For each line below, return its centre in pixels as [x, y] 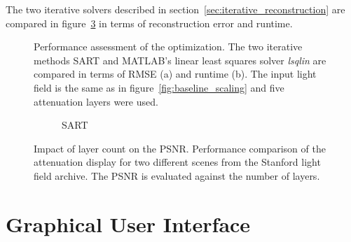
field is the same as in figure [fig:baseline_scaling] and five [159, 87]
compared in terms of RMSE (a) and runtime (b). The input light [175, 74]
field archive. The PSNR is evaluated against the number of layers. [177, 175]
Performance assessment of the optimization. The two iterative [168, 47]
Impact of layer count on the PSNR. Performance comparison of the [180, 148]
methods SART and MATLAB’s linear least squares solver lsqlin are [180, 60]
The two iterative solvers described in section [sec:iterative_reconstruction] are [175, 9]
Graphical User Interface [128, 223]
